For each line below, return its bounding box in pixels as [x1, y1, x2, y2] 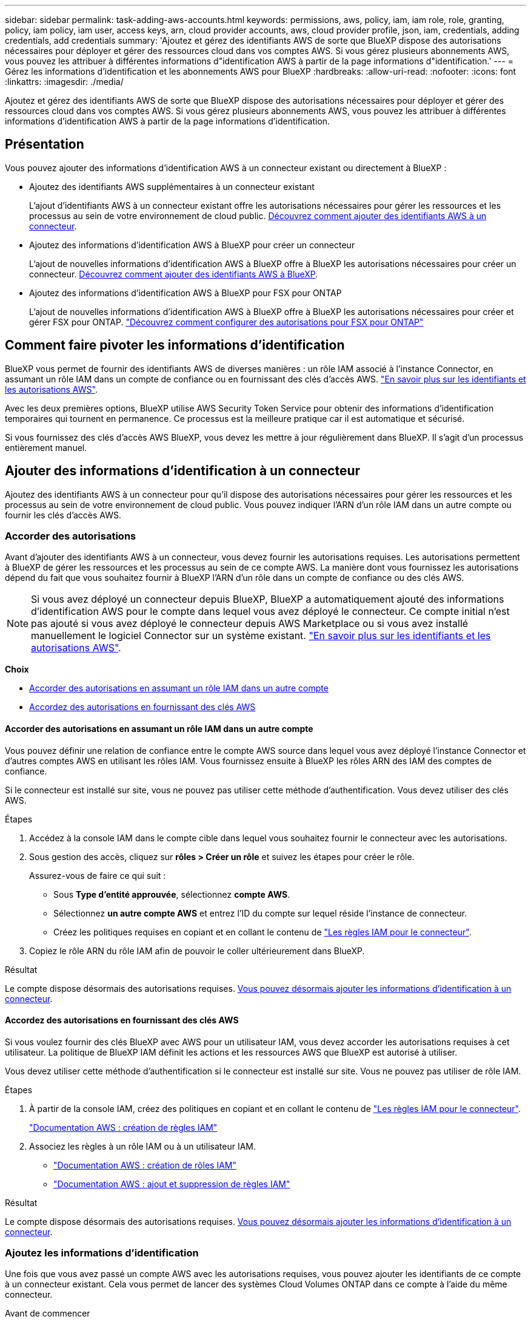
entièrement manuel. [5, 442, 87, 453]
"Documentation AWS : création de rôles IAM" [53, 1159, 236, 1170]
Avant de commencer [5, 1308, 90, 1319]
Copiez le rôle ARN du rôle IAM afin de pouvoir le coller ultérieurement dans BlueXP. [29, 945, 365, 956]
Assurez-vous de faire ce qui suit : [29, 870, 166, 881]
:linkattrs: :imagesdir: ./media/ [5, 76, 124, 87]
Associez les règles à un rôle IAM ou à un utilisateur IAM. [29, 1141, 256, 1151]
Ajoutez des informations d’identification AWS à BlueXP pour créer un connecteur [29, 239, 355, 250]
